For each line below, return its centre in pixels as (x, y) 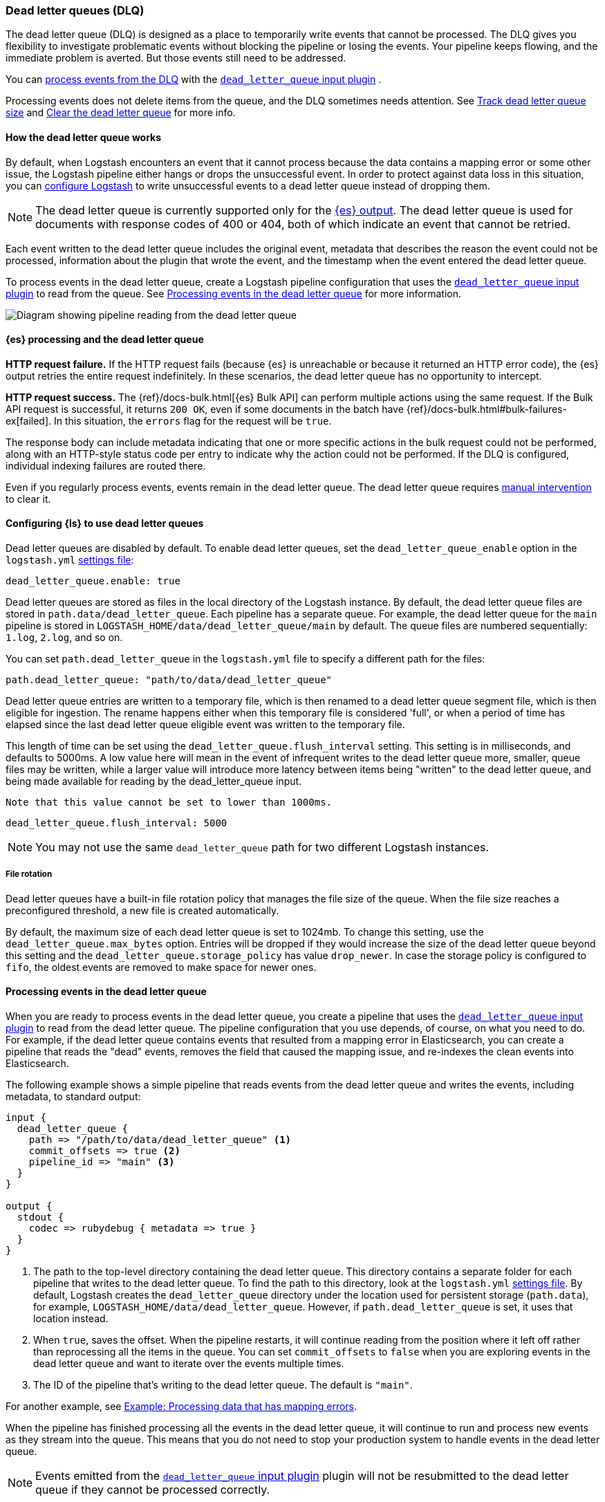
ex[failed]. (29, 420)
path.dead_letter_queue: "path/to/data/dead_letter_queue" (169, 680)
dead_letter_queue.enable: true (93, 581)
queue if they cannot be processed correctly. (153, 1490)
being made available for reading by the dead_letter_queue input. (154, 781)
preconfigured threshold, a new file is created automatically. (142, 910)
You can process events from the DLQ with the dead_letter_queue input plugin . (194, 80)
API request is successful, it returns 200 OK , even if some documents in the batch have (205, 409)
